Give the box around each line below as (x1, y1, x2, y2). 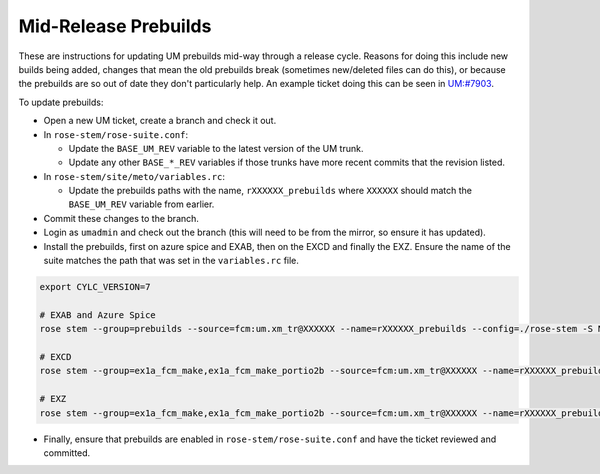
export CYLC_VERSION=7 (39, 281, 151, 292)
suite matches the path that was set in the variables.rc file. (43, 255, 300, 267)
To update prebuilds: (18, 96, 104, 108)
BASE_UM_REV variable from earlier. (68, 198, 215, 210)
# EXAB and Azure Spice (39, 309, 157, 320)
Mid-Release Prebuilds (18, 15, 212, 37)
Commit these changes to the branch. (43, 212, 200, 224)
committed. (43, 446, 91, 459)
